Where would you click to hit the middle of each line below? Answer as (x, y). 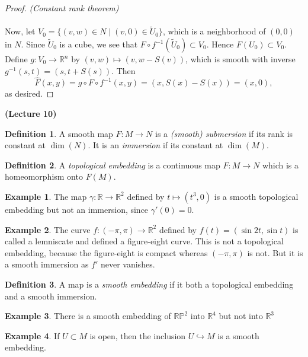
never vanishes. (128, 264)
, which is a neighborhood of (214, 31)
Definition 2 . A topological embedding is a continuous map (113, 165)
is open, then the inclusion (138, 335)
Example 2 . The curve (48, 229)
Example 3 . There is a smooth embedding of (88, 316)
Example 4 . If (32, 335)
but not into (241, 316)
